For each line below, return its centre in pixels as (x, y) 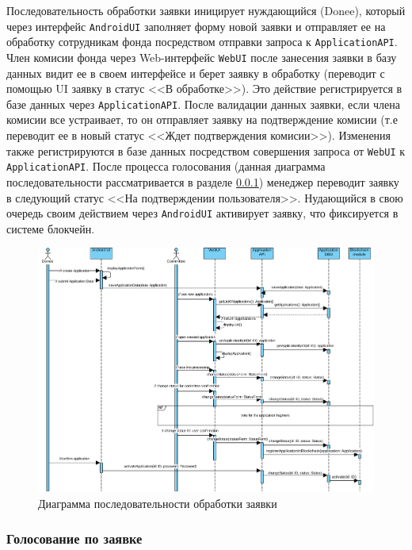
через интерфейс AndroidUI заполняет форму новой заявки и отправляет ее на (196, 26)
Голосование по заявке (74, 538)
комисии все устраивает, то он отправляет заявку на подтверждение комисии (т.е (202, 119)
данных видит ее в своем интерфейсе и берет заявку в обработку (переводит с (196, 73)
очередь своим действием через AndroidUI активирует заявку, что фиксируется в (202, 213)
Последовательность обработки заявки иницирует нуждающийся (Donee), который (206, 10)
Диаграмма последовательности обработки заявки (158, 503)
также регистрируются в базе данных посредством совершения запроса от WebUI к (206, 150)
